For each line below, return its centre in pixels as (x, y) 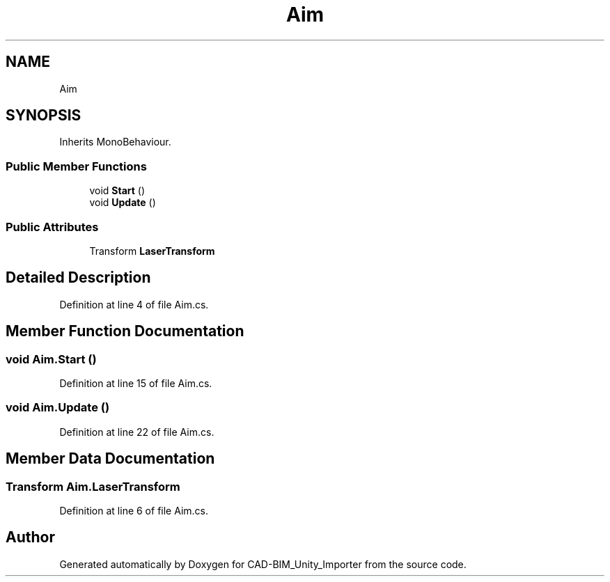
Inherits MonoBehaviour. (115, 142)
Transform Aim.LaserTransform (93, 486)
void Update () (123, 203)
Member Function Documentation (125, 331)
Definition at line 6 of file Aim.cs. (134, 510)
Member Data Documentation (110, 459)
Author (30, 537)
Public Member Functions (76, 166)
